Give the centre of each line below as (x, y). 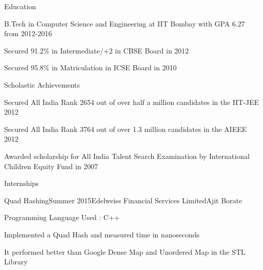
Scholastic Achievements (42, 84)
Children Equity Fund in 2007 (51, 166)
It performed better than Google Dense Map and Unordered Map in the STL (125, 251)
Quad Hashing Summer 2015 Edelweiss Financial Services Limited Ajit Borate (123, 200)
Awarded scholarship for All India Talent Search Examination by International (127, 156)
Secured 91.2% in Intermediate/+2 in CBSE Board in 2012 (97, 50)
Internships (21, 183)
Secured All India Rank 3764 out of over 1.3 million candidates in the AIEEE (126, 129)
